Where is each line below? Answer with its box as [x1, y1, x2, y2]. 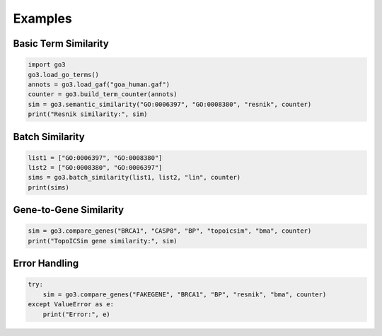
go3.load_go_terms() [28, 71, 99, 79]
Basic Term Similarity [13, 37, 109, 50]
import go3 [28, 61, 66, 69]
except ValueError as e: [28, 301, 115, 308]
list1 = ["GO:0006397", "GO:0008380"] [28, 153, 163, 162]
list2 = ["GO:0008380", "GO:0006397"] [28, 163, 163, 172]
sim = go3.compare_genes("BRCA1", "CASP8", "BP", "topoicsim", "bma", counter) [28, 227, 312, 235]
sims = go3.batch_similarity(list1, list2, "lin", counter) [28, 173, 241, 182]
